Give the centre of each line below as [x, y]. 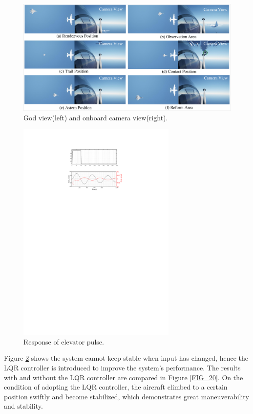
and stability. [23, 406]
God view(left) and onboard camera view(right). [96, 117]
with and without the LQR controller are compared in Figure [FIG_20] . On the [124, 377]
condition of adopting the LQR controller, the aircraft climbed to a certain [116, 387]
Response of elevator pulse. [64, 341]
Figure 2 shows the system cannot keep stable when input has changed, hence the [126, 358]
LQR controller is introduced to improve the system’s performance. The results [122, 367]
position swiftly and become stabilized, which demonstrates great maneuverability [126, 396]
